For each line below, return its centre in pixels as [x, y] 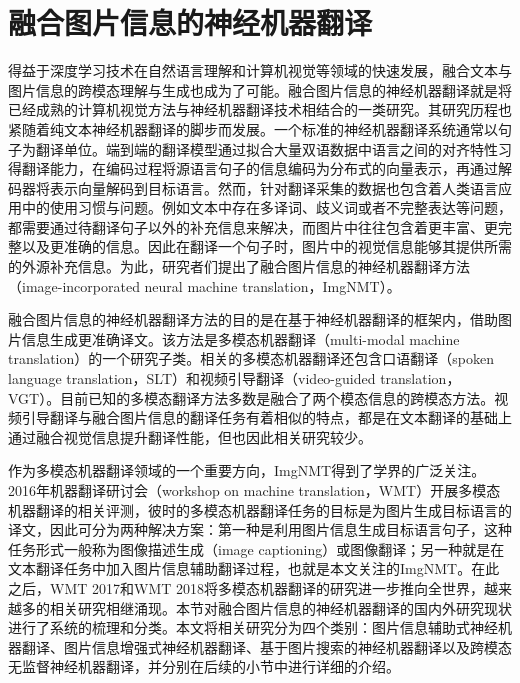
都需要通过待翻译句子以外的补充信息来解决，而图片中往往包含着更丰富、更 [253, 226]
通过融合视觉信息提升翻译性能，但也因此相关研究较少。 [190, 436]
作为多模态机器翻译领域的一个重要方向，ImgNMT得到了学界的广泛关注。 [247, 470]
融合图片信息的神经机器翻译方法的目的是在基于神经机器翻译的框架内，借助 [253, 319]
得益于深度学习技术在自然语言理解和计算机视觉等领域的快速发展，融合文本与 [260, 70]
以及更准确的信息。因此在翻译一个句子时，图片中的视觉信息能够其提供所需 [266, 246]
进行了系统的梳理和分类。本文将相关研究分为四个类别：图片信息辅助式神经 [253, 627]
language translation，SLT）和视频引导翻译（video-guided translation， [234, 378]
